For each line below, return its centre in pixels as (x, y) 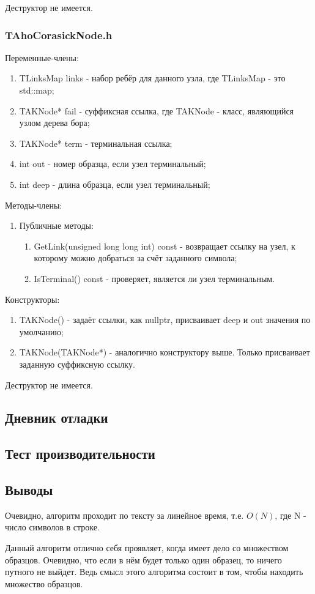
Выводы (29, 490)
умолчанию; (41, 331)
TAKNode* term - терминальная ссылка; (96, 143)
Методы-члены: (34, 205)
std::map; (37, 90)
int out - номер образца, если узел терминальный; (113, 164)
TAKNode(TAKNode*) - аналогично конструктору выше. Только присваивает (165, 352)
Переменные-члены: (42, 57)
